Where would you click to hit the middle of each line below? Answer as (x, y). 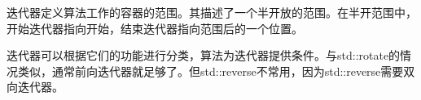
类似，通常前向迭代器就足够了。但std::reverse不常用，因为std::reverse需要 (210, 71)
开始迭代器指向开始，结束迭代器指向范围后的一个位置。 (155, 28)
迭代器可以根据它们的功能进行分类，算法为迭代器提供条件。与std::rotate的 (204, 55)
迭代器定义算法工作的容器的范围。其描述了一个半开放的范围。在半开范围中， (212, 12)
